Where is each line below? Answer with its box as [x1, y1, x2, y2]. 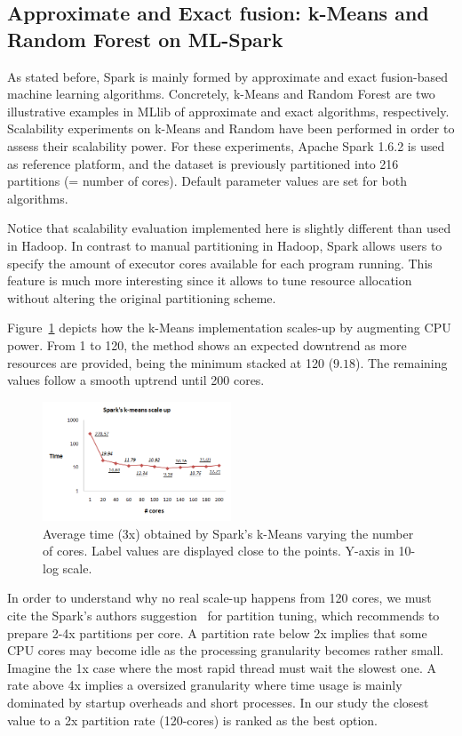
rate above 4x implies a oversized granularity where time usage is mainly [7, 676, 402, 694]
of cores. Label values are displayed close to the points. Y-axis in [43, 541, 394, 560]
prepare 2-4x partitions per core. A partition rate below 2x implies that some [7, 623, 427, 642]
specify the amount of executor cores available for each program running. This [7, 253, 433, 272]
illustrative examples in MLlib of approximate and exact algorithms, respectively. [7, 101, 450, 120]
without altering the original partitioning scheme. [7, 288, 276, 307]
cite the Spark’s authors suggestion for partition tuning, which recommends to [7, 606, 440, 625]
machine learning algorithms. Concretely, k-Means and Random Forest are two [7, 84, 435, 103]
